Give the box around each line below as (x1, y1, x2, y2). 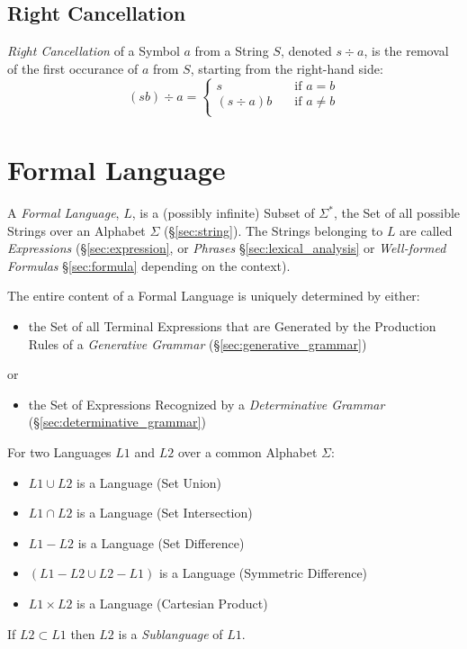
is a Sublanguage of (118, 624, 223, 643)
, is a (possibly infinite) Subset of (131, 203, 315, 222)
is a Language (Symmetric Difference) (158, 563, 368, 582)
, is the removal (364, 41, 449, 60)
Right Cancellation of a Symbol (7, 41, 180, 60)
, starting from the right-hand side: (190, 59, 383, 77)
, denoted (280, 41, 332, 60)
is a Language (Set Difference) (77, 533, 245, 552)
